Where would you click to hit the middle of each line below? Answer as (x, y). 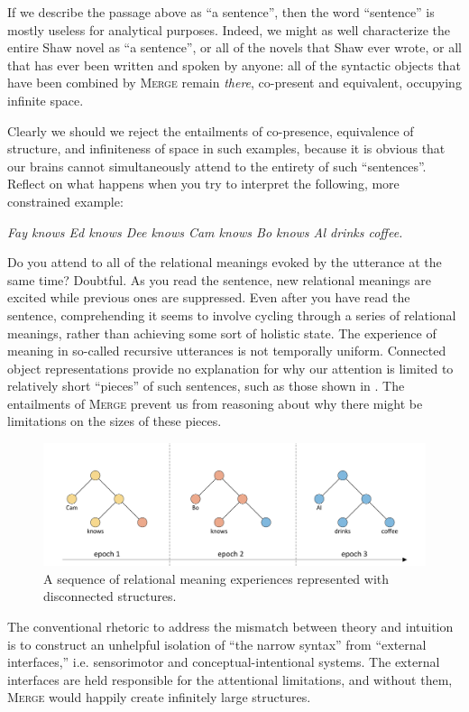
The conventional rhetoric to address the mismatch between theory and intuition (230, 627)
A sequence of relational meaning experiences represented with (216, 578)
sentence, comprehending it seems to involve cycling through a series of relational (232, 314)
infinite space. (46, 100)
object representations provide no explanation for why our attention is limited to (230, 368)
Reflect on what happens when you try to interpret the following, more (203, 184)
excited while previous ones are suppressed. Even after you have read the (209, 297)
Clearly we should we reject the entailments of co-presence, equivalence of (211, 130)
